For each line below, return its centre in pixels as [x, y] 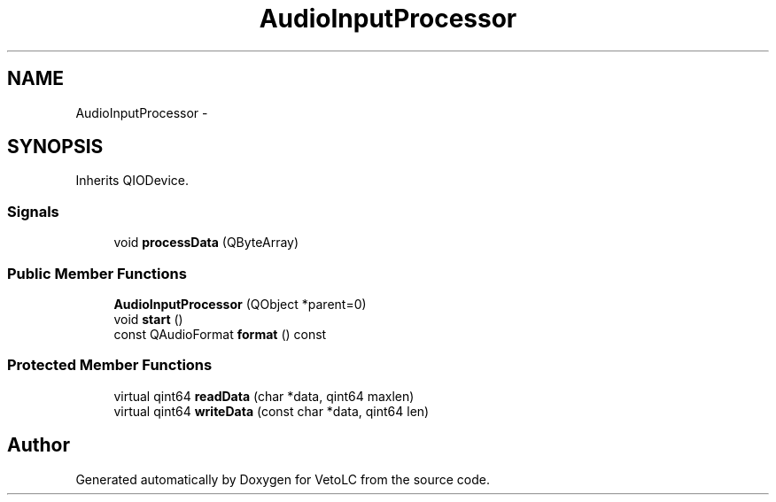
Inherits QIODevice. [132, 181]
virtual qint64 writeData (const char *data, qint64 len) [272, 411]
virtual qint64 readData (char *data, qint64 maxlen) [264, 396]
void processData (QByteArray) [206, 243]
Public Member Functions [97, 273]
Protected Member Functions [110, 365]
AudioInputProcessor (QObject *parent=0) [240, 304]
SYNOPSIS [55, 147]
